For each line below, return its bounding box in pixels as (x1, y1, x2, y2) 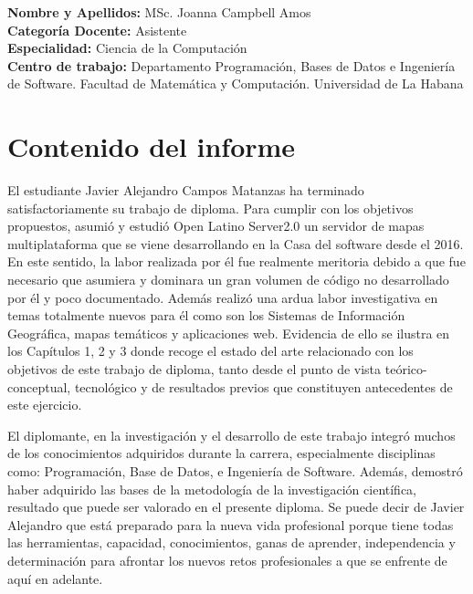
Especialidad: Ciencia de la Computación (7, 38, 247, 57)
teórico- (384, 360, 427, 379)
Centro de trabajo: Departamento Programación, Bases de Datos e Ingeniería (7, 56, 456, 75)
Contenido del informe (7, 128, 296, 165)
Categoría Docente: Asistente (7, 20, 187, 39)
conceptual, (7, 377, 71, 396)
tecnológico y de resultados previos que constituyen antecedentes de (74, 377, 453, 396)
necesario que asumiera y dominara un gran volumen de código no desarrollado (7, 270, 449, 289)
